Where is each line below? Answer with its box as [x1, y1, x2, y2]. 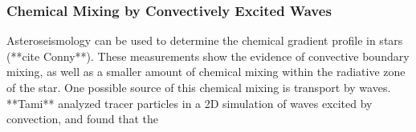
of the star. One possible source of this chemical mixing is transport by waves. [6, 79, 391, 95]
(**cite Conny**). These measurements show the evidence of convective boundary [6, 47, 410, 64]
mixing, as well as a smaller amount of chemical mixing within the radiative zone [6, 63, 406, 80]
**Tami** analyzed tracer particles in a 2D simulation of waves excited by [6, 94, 373, 111]
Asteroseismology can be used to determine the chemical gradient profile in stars [6, 32, 403, 49]
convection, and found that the [6, 110, 159, 127]
